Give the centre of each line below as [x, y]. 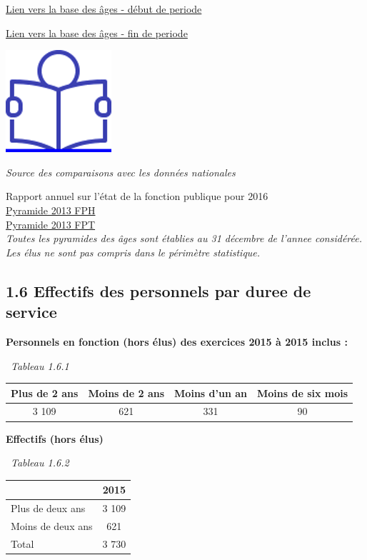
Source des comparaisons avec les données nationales [121, 172]
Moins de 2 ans [126, 392]
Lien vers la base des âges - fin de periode [97, 32]
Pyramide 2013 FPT [51, 224]
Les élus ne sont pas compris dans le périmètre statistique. [133, 252]
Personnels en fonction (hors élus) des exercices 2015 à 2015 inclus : [177, 341]
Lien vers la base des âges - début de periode [104, 9]
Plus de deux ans [48, 508]
